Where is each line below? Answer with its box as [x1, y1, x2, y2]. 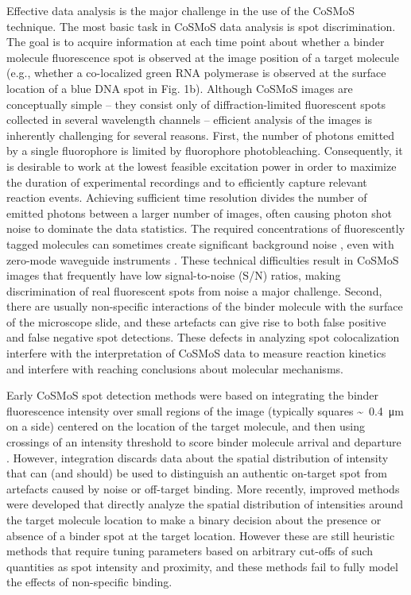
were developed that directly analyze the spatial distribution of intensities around [6, 496, 404, 512]
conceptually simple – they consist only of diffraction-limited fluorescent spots [6, 95, 386, 112]
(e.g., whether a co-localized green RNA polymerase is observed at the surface [6, 64, 386, 81]
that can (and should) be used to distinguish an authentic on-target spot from [6, 465, 387, 481]
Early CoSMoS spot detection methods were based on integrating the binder [6, 387, 379, 404]
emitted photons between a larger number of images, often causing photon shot [6, 204, 392, 221]
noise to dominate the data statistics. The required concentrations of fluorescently [6, 220, 405, 237]
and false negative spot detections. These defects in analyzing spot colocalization [6, 329, 400, 346]
